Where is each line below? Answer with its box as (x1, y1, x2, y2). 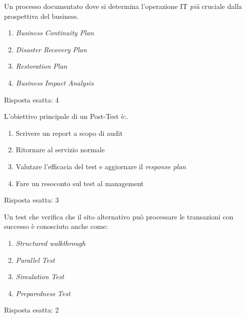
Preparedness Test (15, 288, 71, 298)
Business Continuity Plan (15, 27, 94, 38)
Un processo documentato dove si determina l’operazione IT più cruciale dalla (4, 1, 243, 11)
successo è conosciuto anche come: (4, 221, 108, 231)
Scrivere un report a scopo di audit (15, 127, 123, 138)
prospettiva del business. (4, 10, 79, 21)
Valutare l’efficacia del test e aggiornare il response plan (15, 161, 186, 171)
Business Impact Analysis (15, 77, 94, 88)
